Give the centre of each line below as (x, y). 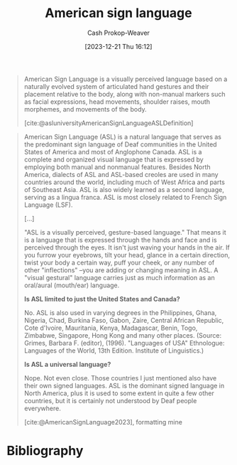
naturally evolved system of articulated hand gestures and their (116, 86)
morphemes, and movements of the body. (85, 109)
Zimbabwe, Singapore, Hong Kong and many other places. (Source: (122, 335)
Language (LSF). (48, 205)
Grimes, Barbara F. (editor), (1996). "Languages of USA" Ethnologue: (124, 343)
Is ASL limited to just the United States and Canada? (102, 299)
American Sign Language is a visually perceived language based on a (126, 79)
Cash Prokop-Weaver (118, 33)
